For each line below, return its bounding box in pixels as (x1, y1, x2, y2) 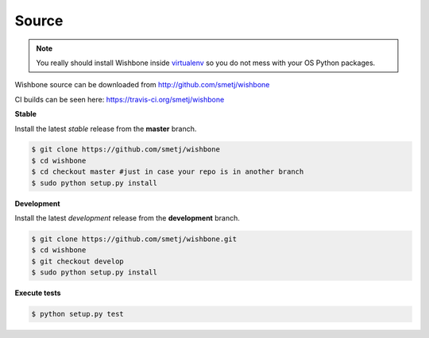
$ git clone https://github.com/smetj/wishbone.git (31, 235, 238, 244)
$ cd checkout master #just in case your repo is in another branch (31, 167, 304, 176)
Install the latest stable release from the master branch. (14, 124, 197, 133)
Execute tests (14, 288, 61, 298)
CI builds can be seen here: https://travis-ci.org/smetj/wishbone (14, 94, 225, 104)
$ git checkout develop (31, 256, 125, 266)
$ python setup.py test (31, 309, 125, 319)
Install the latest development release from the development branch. (14, 213, 240, 223)
